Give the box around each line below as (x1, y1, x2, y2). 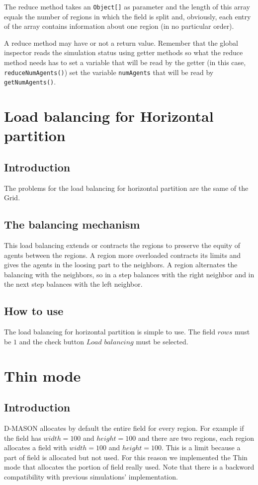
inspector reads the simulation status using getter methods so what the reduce (4, 47, 243, 58)
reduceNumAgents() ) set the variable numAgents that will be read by (4, 67, 214, 77)
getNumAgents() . (4, 77, 56, 87)
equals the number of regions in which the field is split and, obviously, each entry (4, 11, 251, 21)
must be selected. (136, 336, 188, 346)
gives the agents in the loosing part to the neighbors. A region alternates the (4, 259, 238, 270)
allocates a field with (4, 442, 67, 453)
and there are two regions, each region (138, 432, 255, 443)
